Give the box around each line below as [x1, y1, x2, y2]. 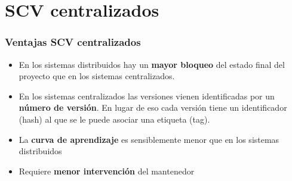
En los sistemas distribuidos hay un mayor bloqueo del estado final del [19, 58, 285, 70]
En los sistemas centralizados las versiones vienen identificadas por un [19, 89, 275, 102]
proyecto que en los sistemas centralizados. [19, 70, 175, 82]
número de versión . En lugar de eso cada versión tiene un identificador [19, 101, 287, 114]
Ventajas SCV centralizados [5, 35, 141, 49]
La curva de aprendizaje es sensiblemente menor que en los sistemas [19, 133, 279, 145]
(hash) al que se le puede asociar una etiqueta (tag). [19, 113, 210, 125]
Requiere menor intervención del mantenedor [19, 164, 195, 177]
